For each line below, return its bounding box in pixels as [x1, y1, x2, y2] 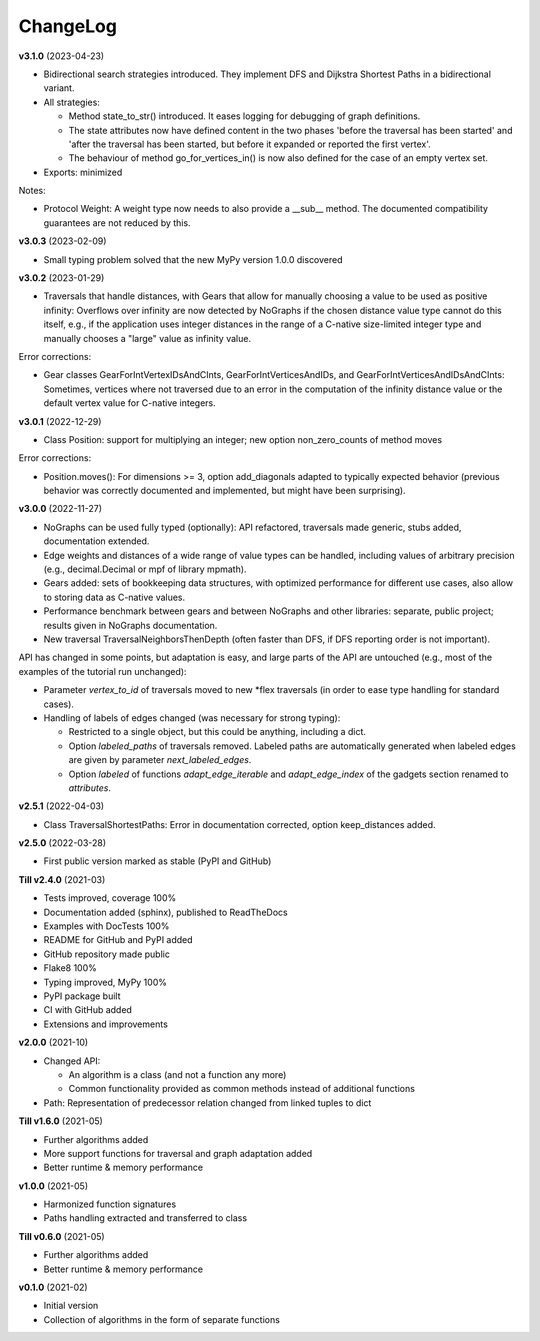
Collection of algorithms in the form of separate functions [43, 1313, 280, 1325]
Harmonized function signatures [43, 1198, 177, 1210]
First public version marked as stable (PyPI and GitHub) [43, 855, 272, 867]
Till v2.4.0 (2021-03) [18, 873, 106, 885]
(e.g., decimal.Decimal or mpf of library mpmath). [43, 563, 247, 575]
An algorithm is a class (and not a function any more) [68, 1068, 287, 1080]
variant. [43, 82, 75, 94]
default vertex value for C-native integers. [43, 397, 217, 409]
